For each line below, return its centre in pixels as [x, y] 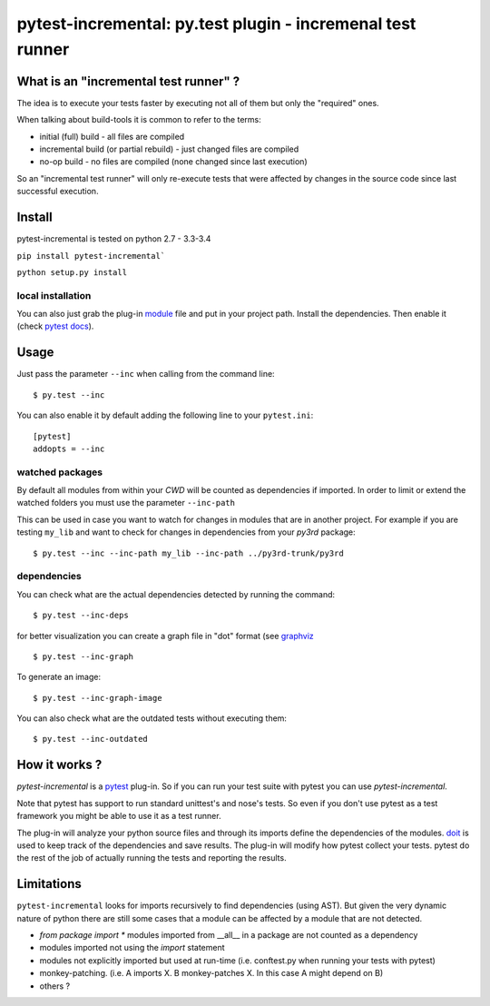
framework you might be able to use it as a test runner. [119, 816]
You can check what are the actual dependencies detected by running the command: [176, 594]
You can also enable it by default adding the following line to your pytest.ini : [165, 415]
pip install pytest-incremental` [91, 256]
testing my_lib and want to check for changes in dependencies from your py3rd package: [186, 532]
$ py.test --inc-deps [81, 616]
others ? [55, 986]
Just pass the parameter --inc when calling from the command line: [146, 374]
